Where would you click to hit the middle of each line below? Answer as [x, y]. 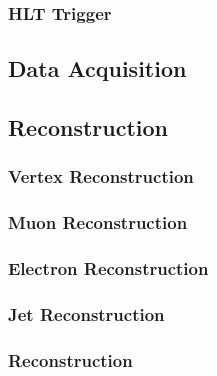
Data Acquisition [97, 68]
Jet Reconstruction [86, 313]
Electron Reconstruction [108, 268]
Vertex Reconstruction [101, 176]
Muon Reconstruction [98, 222]
